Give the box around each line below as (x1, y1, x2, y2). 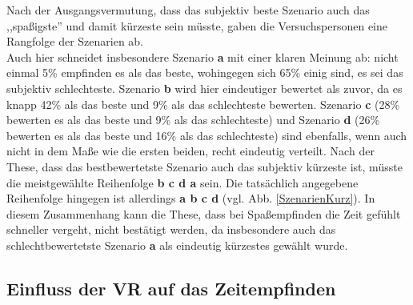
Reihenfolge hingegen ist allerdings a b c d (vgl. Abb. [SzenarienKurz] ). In (6, 190, 375, 207)
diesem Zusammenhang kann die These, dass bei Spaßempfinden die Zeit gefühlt (6, 205, 401, 222)
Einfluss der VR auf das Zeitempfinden (6, 275, 336, 300)
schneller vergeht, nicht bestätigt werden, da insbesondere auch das (6, 221, 336, 238)
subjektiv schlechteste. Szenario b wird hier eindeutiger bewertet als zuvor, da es (6, 79, 403, 96)
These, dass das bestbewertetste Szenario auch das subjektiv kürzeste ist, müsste (6, 158, 403, 175)
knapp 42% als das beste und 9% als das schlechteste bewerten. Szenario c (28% (6, 95, 400, 112)
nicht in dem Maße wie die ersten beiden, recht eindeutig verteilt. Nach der (6, 142, 375, 159)
